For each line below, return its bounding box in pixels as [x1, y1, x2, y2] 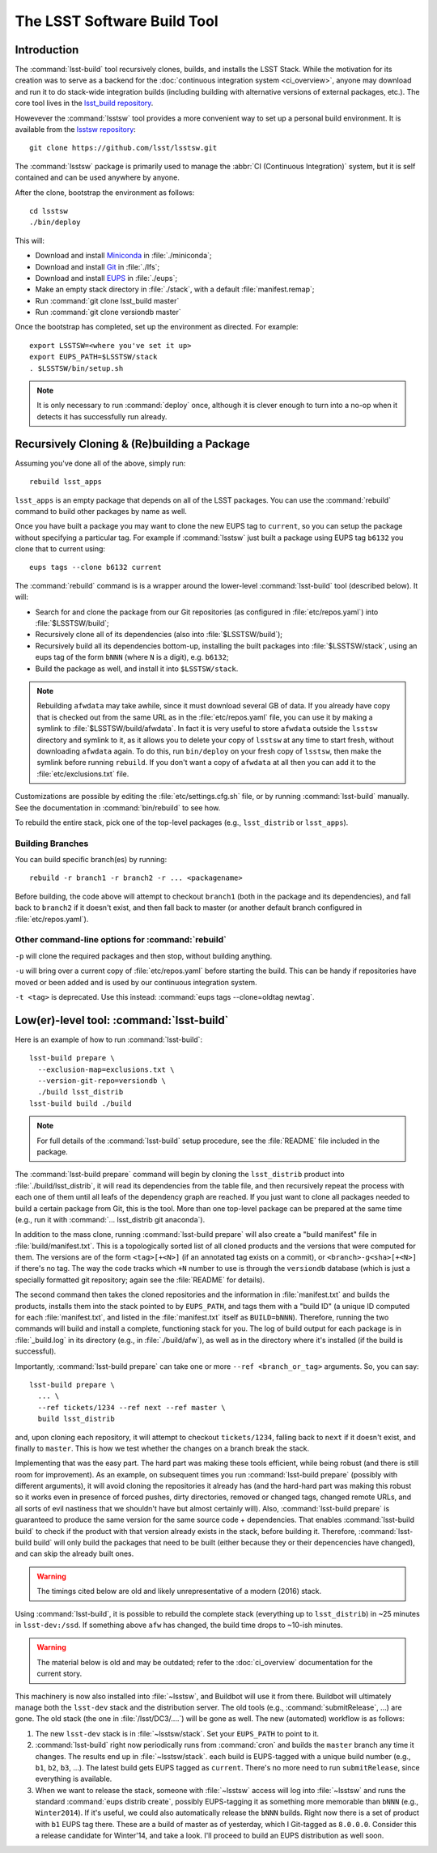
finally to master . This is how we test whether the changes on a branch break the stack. [15, 1443, 310, 1453]
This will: [15, 236, 45, 245]
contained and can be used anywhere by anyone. [15, 172, 180, 182]
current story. [36, 1668, 83, 1679]
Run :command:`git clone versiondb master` [35, 308, 181, 317]
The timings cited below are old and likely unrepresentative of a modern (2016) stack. [36, 1587, 322, 1596]
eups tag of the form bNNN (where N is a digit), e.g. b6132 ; [35, 652, 230, 662]
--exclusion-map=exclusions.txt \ [37, 1065, 175, 1074]
